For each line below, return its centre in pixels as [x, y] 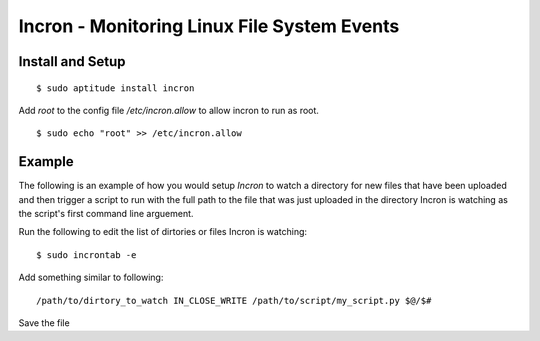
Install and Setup [72, 61]
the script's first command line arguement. [106, 214]
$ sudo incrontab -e [86, 254]
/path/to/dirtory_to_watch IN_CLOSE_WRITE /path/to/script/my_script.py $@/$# [234, 300]
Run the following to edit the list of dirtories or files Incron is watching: [163, 232]
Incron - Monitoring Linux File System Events [209, 26]
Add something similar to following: [91, 277]
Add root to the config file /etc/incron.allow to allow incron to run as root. [169, 110]
